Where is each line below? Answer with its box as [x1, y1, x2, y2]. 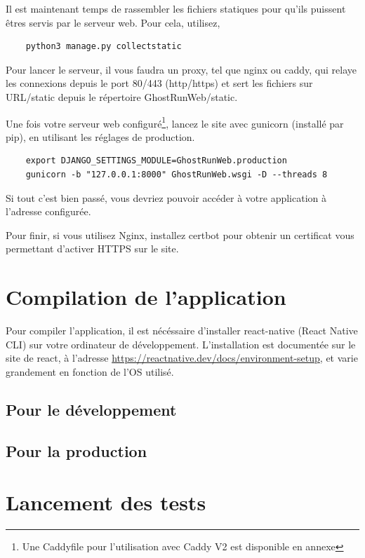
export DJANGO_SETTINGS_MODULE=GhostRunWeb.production [25, 156, 287, 166]
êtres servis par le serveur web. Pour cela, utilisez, [6, 15, 220, 29]
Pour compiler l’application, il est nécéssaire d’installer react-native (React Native [6, 323, 358, 338]
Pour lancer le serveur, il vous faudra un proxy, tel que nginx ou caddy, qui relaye [6, 62, 357, 76]
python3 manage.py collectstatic [25, 41, 182, 52]
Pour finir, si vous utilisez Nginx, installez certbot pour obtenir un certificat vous [6, 227, 354, 242]
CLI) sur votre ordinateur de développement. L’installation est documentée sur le [6, 336, 356, 351]
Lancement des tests [6, 488, 206, 517]
